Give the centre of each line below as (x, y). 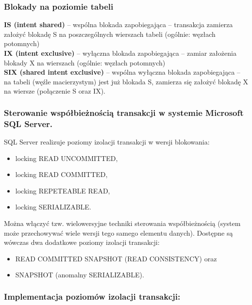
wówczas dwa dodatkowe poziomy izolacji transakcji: (82, 242)
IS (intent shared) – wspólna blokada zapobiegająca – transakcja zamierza (118, 24)
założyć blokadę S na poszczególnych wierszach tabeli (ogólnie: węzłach (110, 34)
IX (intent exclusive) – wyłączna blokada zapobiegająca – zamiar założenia (120, 53)
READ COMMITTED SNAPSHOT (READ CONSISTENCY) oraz (116, 258)
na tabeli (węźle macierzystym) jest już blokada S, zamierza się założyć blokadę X (126, 81)
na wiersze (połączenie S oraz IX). (55, 91)
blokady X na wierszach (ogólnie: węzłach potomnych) (85, 62)
